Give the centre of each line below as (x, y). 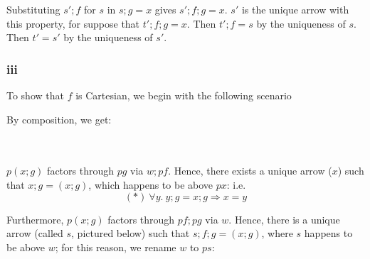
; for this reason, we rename (116, 247)
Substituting (33, 9)
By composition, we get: (59, 119)
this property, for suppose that (73, 23)
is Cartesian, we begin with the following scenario (184, 95)
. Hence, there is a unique (284, 219)
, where (277, 233)
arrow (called (35, 233)
